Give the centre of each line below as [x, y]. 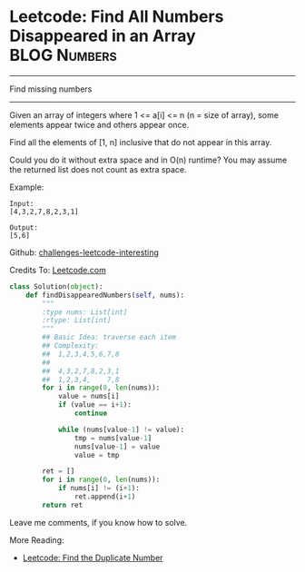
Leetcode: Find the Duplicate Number [93, 557]
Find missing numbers [51, 89]
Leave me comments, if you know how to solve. [98, 522]
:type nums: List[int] [85, 312]
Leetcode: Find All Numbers [117, 17]
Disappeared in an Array [103, 36]
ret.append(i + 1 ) [105, 497]
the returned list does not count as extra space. [98, 169]
